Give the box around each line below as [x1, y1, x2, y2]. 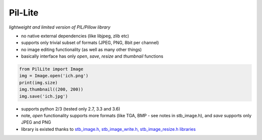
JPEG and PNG [21, 119, 51, 125]
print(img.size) [19, 80, 58, 85]
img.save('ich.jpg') [19, 93, 68, 99]
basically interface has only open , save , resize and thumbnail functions [21, 53, 164, 59]
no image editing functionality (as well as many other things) [21, 47, 142, 52]
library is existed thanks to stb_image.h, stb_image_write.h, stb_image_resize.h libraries [21, 126, 196, 132]
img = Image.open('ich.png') [19, 73, 89, 78]
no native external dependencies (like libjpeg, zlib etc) [21, 33, 130, 39]
